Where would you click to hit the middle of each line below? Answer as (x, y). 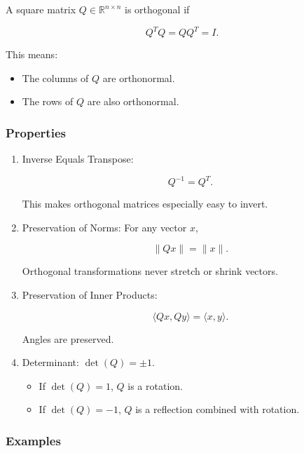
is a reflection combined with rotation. (217, 409)
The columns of (55, 77)
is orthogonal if (157, 9)
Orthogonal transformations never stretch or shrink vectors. (150, 271)
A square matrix (41, 9)
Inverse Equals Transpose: (78, 159)
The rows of (48, 101)
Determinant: (50, 362)
